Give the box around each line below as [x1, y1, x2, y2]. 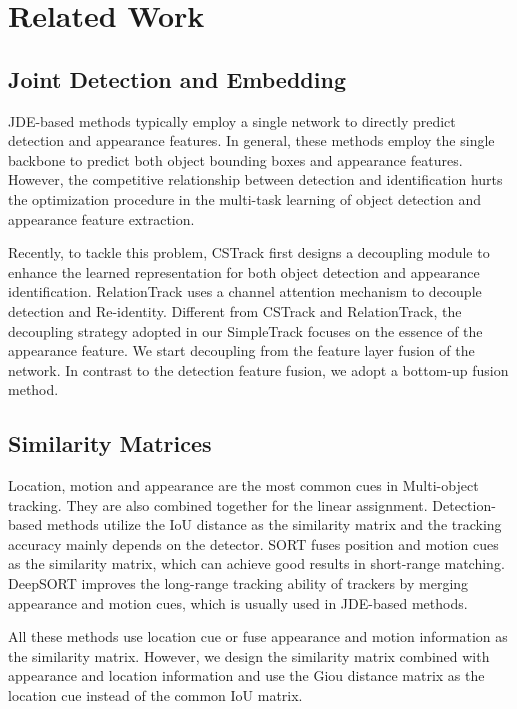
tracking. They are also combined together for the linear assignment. [8, 494, 428, 515]
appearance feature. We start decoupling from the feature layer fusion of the [8, 340, 475, 361]
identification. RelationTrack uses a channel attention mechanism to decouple [8, 281, 482, 302]
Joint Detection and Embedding [8, 63, 346, 94]
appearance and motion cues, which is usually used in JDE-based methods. [8, 592, 468, 613]
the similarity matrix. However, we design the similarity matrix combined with [8, 645, 490, 666]
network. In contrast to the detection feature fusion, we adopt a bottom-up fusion [8, 359, 509, 380]
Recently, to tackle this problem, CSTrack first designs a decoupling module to [8, 242, 490, 263]
